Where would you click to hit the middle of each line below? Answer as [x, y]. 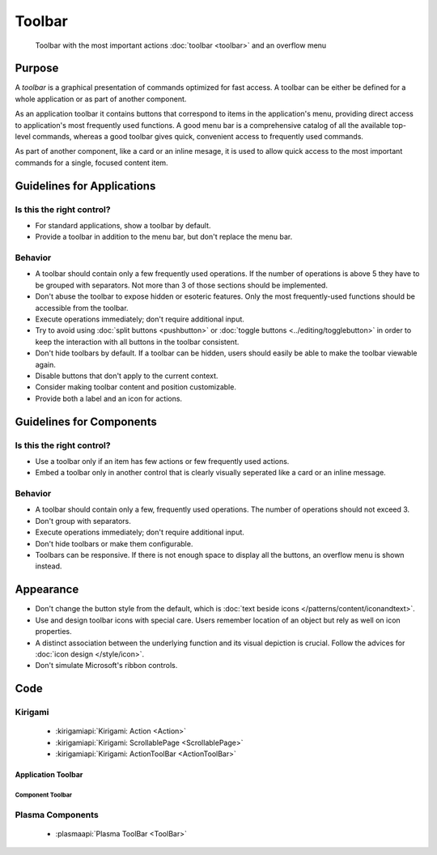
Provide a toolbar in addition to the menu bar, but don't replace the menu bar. [164, 237]
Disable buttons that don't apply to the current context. [127, 376]
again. [46, 364]
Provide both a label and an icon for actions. [108, 398]
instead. [49, 566]
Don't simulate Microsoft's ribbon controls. [106, 666]
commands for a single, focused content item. [92, 163]
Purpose [37, 68]
